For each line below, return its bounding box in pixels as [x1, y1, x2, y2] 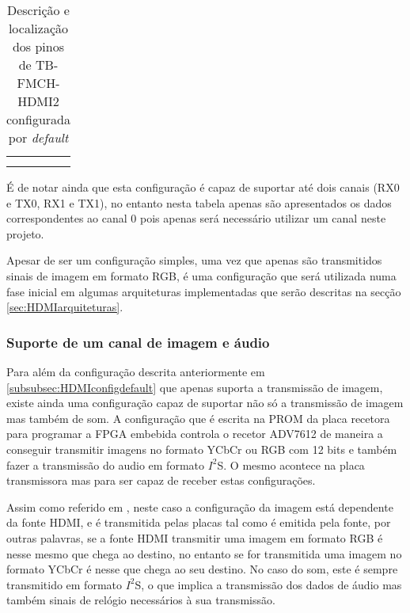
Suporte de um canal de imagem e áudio [6, 332, 270, 352]
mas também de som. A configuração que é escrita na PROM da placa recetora [6, 409, 390, 426]
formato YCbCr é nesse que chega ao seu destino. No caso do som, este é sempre [6, 561, 398, 577]
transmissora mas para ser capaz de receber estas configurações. [6, 472, 316, 489]
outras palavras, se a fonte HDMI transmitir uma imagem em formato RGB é [6, 529, 383, 546]
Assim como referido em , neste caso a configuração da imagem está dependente [6, 498, 393, 515]
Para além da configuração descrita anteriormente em [6, 363, 265, 379]
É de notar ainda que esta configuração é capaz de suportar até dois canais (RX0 [6, 179, 400, 195]
